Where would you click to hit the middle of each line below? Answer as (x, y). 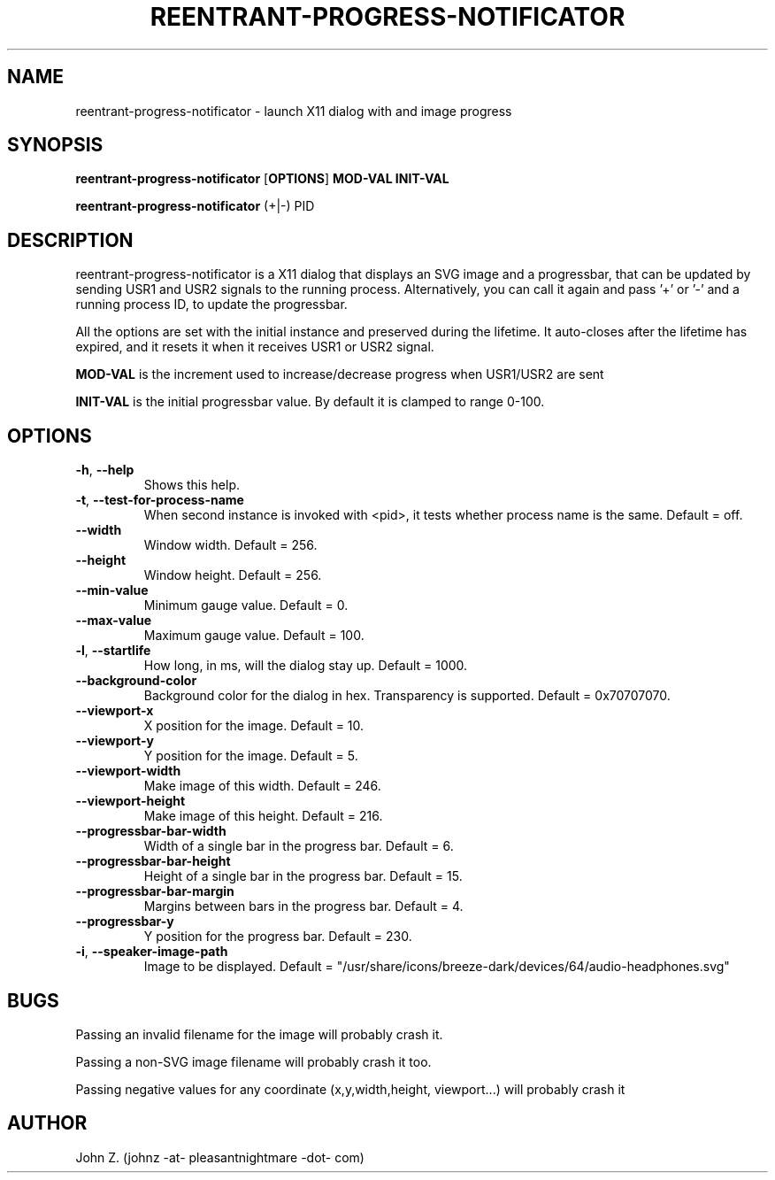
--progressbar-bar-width (151, 831)
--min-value (112, 590)
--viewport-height (130, 801)
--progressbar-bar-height (153, 861)
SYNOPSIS (55, 145)
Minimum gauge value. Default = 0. (246, 605)
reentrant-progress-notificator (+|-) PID (195, 206)
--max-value (113, 621)
